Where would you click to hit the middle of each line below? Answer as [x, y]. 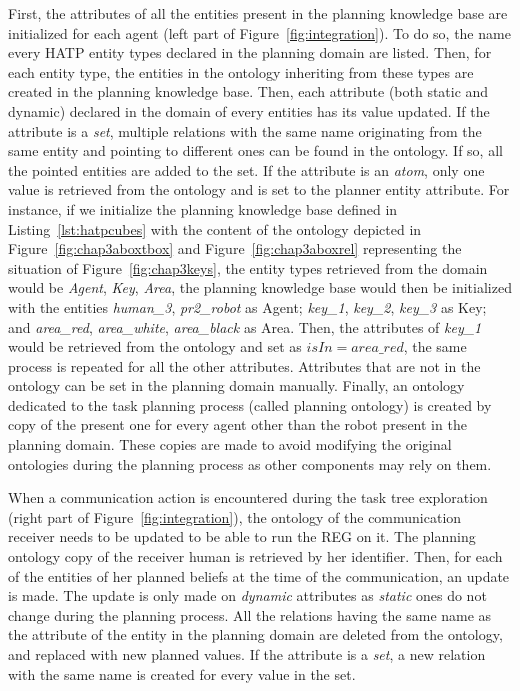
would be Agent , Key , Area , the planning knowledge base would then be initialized [260, 287]
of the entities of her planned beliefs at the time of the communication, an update [259, 575]
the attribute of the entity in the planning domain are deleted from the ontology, [255, 634]
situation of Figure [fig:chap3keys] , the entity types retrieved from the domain [248, 267]
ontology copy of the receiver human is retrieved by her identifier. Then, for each [255, 556]
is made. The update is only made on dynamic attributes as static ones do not [247, 595]
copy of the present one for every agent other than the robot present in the [237, 424]
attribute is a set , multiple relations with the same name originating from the [245, 130]
